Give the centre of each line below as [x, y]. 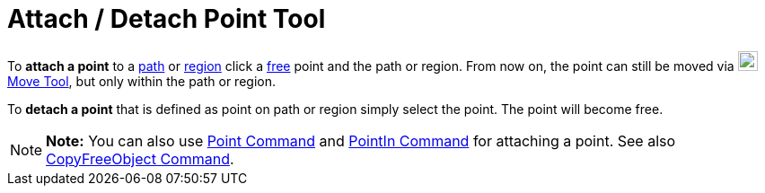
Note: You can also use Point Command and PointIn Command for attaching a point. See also [361, 140]
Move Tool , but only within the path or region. [141, 81]
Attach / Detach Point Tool [167, 19]
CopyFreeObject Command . [140, 158]
